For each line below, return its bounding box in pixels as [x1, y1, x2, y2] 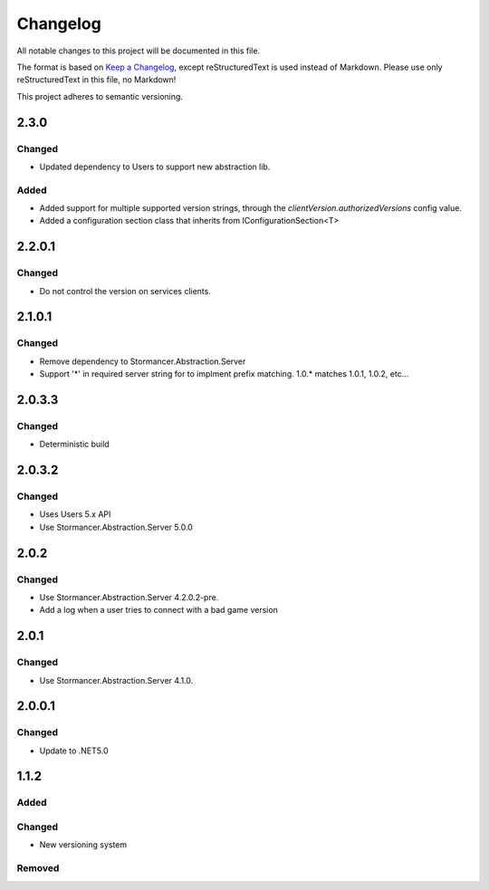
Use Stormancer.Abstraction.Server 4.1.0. [39, 675, 194, 685]
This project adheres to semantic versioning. [16, 91, 183, 101]
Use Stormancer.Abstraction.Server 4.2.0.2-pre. [39, 591, 219, 602]
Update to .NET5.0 [39, 745, 109, 756]
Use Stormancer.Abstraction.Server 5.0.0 [39, 522, 194, 532]
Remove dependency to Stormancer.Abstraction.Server [39, 356, 246, 367]
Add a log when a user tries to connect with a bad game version [39, 605, 278, 616]
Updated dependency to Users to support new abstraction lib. [39, 161, 271, 172]
